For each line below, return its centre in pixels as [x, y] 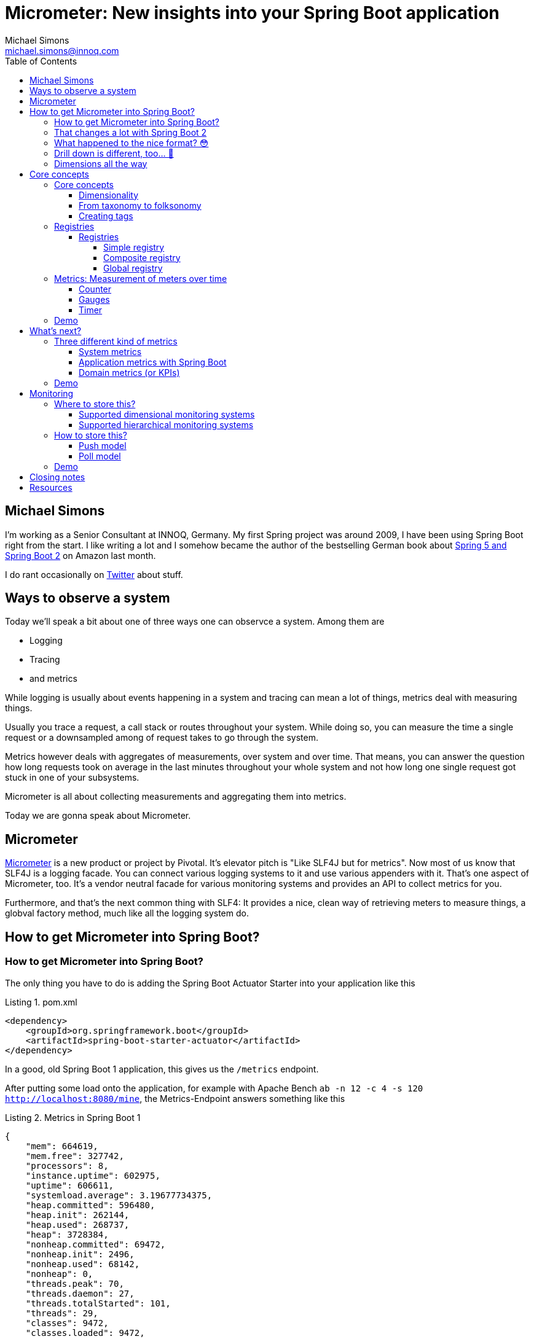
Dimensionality [109, 195]
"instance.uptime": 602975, [93, 1175]
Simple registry [134, 247]
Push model [103, 445]
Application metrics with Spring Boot [153, 362]
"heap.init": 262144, [77, 1215]
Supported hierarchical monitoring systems [166, 424]
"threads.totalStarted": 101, [98, 1303]
